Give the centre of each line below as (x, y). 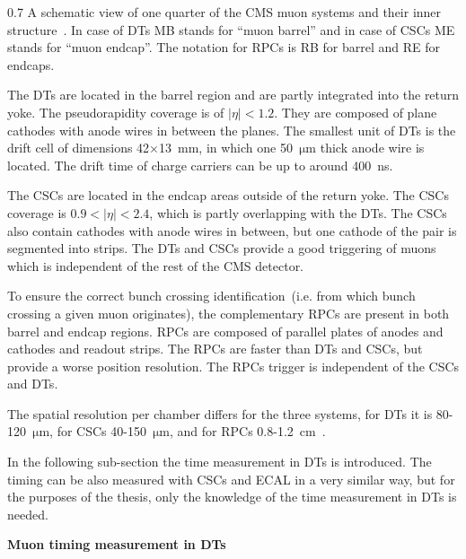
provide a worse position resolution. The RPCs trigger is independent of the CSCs (233, 366)
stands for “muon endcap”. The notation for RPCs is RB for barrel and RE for (224, 47)
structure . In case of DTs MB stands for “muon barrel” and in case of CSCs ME (231, 29)
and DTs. (33, 384)
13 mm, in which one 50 (226, 148)
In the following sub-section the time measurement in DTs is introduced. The (220, 462)
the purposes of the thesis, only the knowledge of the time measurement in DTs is (232, 497)
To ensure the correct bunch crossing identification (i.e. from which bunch (211, 296)
